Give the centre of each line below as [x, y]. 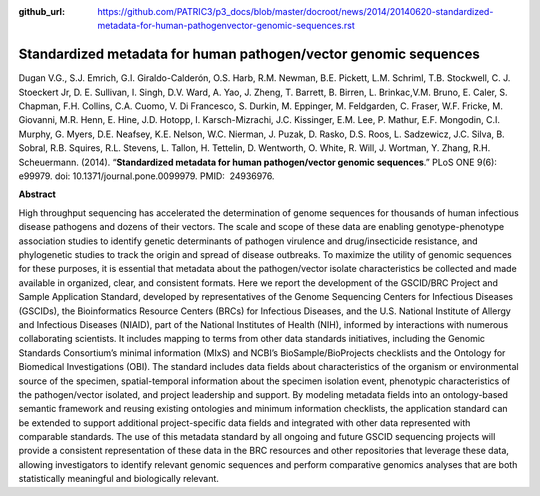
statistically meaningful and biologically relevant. [119, 479]
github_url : [41, 11]
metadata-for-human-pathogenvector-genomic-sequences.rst [226, 26]
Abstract [37, 194]
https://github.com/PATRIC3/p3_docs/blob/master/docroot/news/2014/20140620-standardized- [295, 11]
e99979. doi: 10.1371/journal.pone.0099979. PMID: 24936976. [146, 176]
